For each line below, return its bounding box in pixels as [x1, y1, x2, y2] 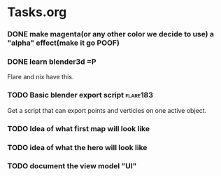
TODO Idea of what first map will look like [7, 123, 150, 133]
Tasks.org [7, 4, 67, 20]
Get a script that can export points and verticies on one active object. [7, 106, 207, 114]
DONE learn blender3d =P [7, 57, 97, 67]
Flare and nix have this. [7, 73, 74, 81]
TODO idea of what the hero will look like [7, 142, 148, 152]
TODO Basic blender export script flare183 [7, 90, 154, 100]
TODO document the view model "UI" [7, 161, 137, 171]
